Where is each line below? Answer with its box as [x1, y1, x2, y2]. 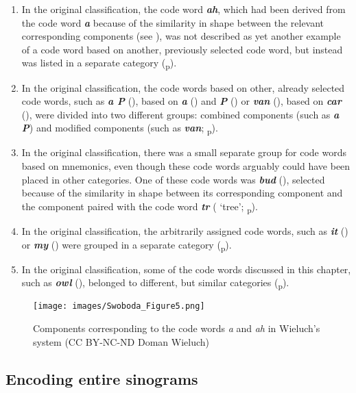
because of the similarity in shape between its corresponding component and [21, 186, 343, 200]
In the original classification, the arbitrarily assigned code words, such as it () [21, 223, 348, 238]
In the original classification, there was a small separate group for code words [21, 145, 346, 160]
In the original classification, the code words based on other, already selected [21, 80, 345, 94]
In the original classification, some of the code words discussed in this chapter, [21, 262, 351, 276]
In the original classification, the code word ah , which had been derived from [21, 2, 346, 16]
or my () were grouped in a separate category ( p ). [21, 237, 232, 253]
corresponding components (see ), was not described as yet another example [21, 29, 341, 43]
